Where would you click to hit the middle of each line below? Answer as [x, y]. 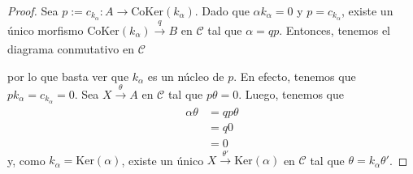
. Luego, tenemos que [291, 94]
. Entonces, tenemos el [335, 30]
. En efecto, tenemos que [295, 76]
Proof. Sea [33, 11]
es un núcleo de [186, 76]
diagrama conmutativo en [71, 49]
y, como [26, 160]
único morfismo [46, 30]
